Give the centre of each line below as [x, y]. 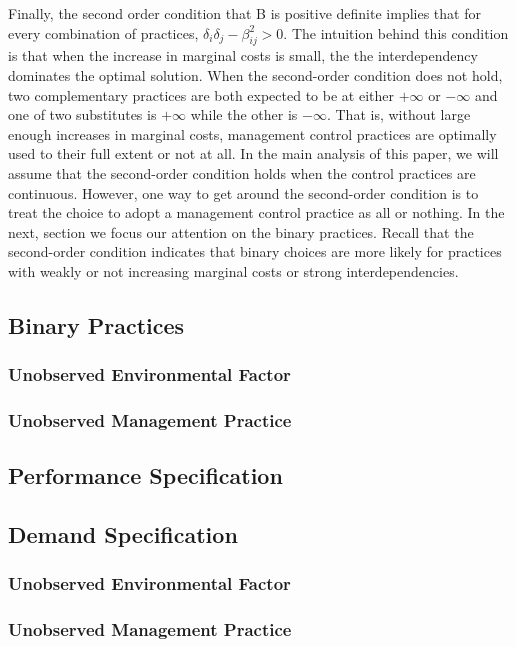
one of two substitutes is [82, 114]
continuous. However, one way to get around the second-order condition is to [243, 192]
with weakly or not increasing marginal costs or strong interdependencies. [233, 270]
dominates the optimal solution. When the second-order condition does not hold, [255, 74]
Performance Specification [145, 475]
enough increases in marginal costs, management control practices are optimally [252, 133]
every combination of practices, [103, 32]
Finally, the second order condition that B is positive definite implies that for [244, 13]
